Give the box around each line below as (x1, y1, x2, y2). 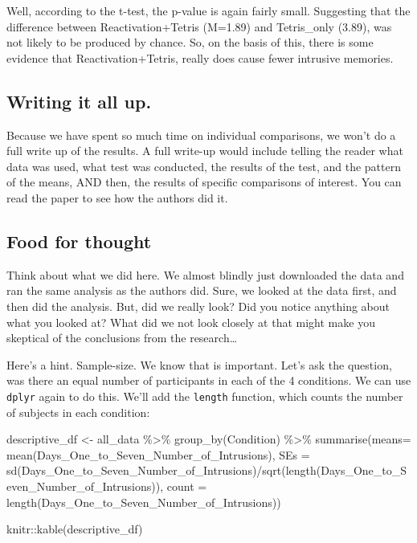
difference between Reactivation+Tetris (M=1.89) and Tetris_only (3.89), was (6, 18, 392, 35)
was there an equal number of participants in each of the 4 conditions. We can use (6, 372, 411, 389)
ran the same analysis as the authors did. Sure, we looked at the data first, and (6, 282, 397, 299)
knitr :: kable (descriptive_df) (6, 521, 143, 537)
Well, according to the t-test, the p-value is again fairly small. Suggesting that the (6, 2, 411, 18)
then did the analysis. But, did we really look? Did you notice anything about (6, 297, 390, 314)
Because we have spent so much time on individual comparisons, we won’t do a (6, 126, 396, 143)
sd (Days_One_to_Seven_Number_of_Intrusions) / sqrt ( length (6, 462, 317, 479)
